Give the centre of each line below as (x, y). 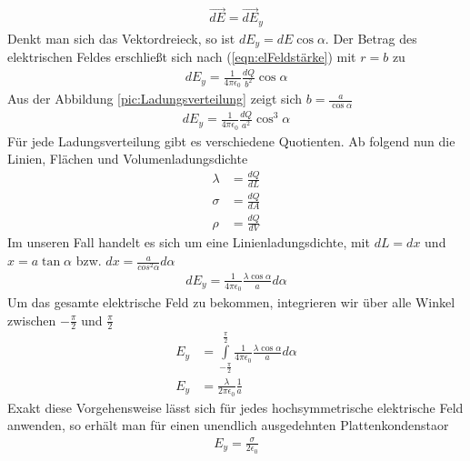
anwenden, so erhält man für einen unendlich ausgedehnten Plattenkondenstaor (228, 425)
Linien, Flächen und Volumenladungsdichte (128, 159)
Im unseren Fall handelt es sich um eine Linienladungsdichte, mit (189, 242)
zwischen (32, 320)
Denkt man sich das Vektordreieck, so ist (121, 38)
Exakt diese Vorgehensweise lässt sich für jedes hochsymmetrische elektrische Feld (235, 407)
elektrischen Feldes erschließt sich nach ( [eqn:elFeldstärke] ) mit (182, 57)
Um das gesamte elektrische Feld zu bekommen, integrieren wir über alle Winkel (231, 301)
